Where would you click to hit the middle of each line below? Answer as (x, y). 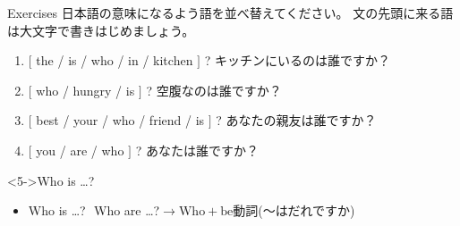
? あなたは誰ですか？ (197, 150)
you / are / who (80, 150)
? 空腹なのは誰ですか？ (214, 90)
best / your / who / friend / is (120, 120)
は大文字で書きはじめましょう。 (101, 30)
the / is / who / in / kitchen (115, 60)
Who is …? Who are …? (94, 210)
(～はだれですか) (307, 210)
